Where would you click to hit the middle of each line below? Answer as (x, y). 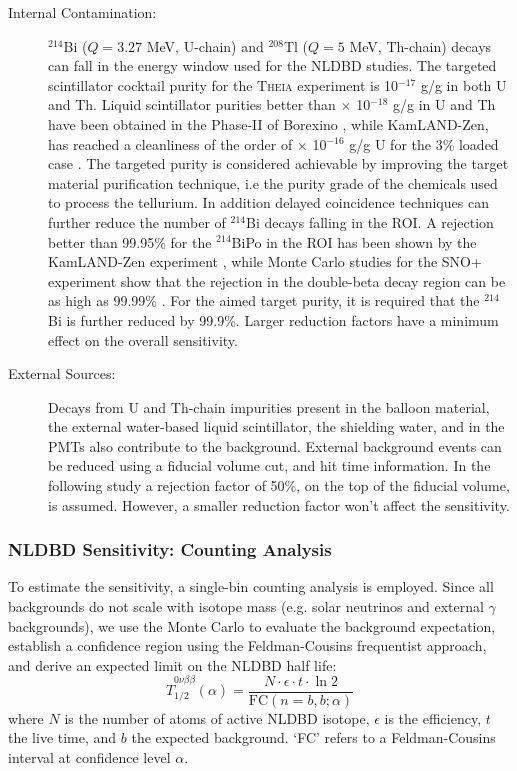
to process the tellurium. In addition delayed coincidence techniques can (268, 202)
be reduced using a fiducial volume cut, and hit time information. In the (269, 465)
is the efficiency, (433, 717)
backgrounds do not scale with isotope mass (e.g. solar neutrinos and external (246, 606)
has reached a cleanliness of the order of (170, 143)
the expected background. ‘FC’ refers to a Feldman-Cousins (313, 737)
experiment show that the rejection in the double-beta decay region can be (277, 280)
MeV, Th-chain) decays (420, 45)
